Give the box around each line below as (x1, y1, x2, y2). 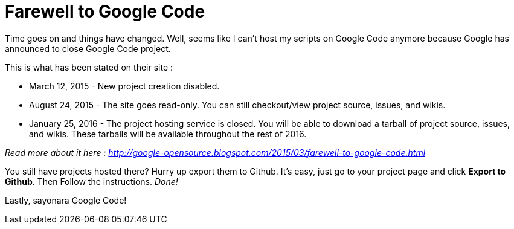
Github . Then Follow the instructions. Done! (5, 176, 178, 187)
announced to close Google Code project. (5, 43, 171, 54)
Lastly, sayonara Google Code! (5, 195, 127, 205)
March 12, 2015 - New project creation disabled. (29, 80, 220, 91)
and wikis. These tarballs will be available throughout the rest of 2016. (29, 128, 307, 139)
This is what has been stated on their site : (5, 62, 173, 73)
